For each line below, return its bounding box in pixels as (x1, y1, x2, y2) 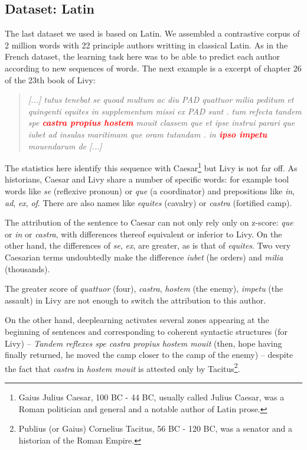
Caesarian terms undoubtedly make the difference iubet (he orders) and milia (5, 250, 283, 263)
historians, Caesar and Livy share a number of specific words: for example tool (5, 173, 289, 185)
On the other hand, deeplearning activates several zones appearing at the (5, 314, 269, 326)
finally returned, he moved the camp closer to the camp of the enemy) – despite (5, 348, 293, 361)
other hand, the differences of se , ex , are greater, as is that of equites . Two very (5, 239, 291, 252)
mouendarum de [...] (28, 139, 102, 152)
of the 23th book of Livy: (5, 73, 96, 86)
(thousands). (5, 262, 50, 275)
